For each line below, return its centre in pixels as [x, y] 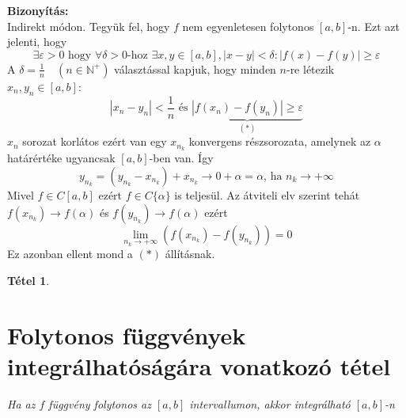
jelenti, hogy [37, 42]
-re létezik [310, 68]
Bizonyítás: [38, 10]
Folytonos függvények [127, 334]
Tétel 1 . [28, 280]
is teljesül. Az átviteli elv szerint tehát [267, 194]
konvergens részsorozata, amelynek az [280, 141]
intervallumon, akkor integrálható [270, 403]
